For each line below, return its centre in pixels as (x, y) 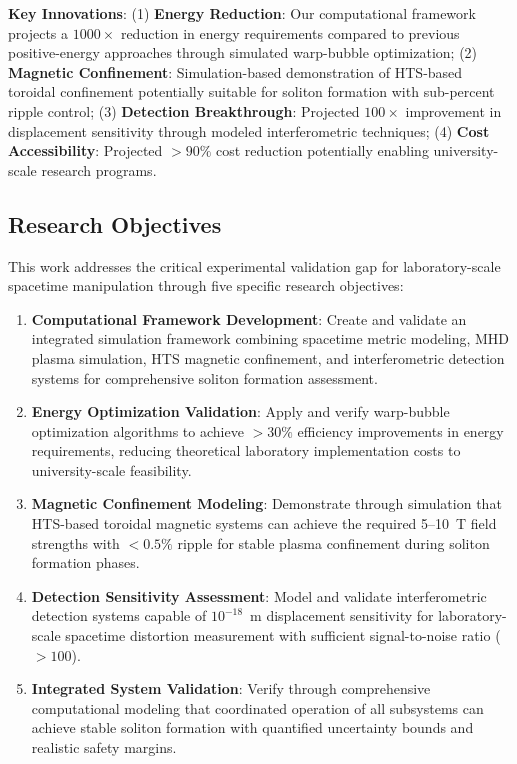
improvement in (453, 110)
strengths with (75, 542)
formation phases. (85, 562)
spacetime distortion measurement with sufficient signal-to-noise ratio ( (283, 635)
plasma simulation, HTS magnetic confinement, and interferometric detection (268, 357)
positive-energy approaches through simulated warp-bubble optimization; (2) (243, 52)
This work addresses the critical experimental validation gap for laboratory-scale (254, 265)
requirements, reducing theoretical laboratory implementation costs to (246, 450)
